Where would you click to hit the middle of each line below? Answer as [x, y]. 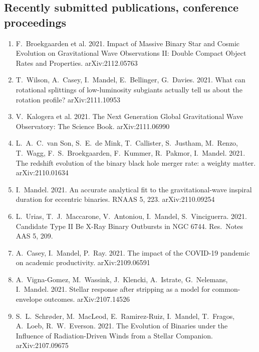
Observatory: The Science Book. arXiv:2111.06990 [93, 126]
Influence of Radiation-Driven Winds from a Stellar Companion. [114, 335]
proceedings [35, 22]
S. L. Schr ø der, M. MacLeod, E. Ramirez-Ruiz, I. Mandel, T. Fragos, [125, 316]
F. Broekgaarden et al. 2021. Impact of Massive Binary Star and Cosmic [128, 43]
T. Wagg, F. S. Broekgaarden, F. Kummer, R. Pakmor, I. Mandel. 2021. [131, 152]
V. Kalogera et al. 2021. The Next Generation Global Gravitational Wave [129, 116]
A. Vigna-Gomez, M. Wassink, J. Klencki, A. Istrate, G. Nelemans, [122, 279]
